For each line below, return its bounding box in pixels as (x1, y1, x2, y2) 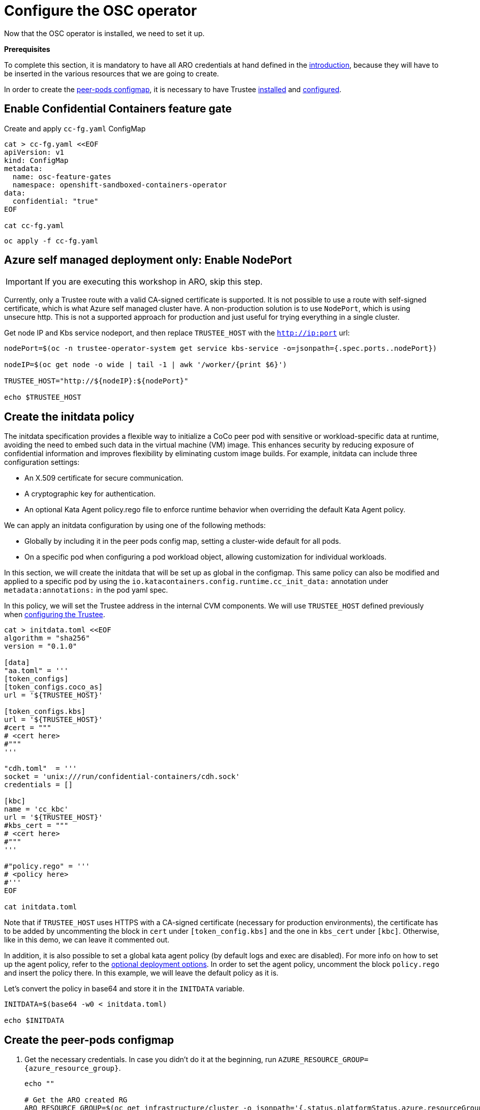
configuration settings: (4, 458, 80, 467)
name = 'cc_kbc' (4, 805, 69, 814)
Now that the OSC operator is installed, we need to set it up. (4, 29, 205, 38)
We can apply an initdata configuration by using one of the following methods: (4, 521, 266, 530)
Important (6, 276, 43, 287)
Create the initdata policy (4, 410, 135, 423)
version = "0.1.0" (4, 642, 77, 651)
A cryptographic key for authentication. (24, 489, 156, 498)
